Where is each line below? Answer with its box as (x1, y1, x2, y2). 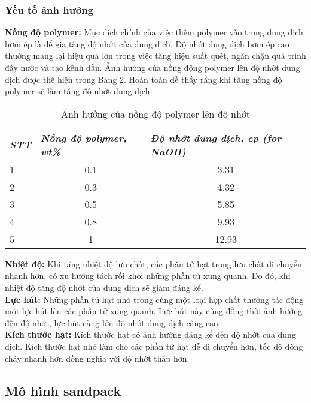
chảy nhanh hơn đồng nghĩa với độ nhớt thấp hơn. (5, 351, 190, 364)
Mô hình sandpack (5, 381, 121, 399)
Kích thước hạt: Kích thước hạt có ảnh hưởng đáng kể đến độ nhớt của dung (5, 328, 296, 341)
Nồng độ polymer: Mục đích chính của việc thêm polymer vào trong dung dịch (5, 26, 303, 38)
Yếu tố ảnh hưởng (5, 2, 93, 17)
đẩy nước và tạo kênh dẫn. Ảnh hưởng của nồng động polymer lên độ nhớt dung (5, 61, 300, 73)
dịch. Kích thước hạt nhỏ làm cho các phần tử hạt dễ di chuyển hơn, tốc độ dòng (5, 339, 303, 352)
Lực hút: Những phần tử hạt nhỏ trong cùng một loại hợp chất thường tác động (5, 293, 304, 305)
